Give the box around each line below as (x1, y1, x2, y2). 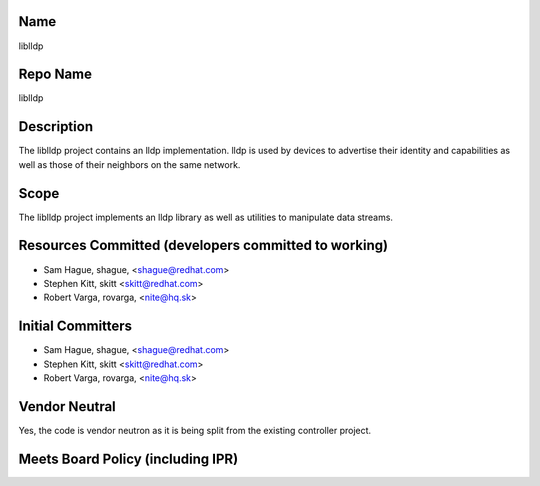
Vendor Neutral (18, 398, 117, 415)
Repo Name (18, 66, 93, 83)
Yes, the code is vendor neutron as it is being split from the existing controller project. (18, 424, 372, 436)
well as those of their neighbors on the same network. (18, 158, 241, 170)
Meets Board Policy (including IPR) (18, 450, 239, 467)
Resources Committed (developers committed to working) (18, 237, 389, 254)
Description (18, 118, 94, 135)
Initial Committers (18, 318, 133, 335)
